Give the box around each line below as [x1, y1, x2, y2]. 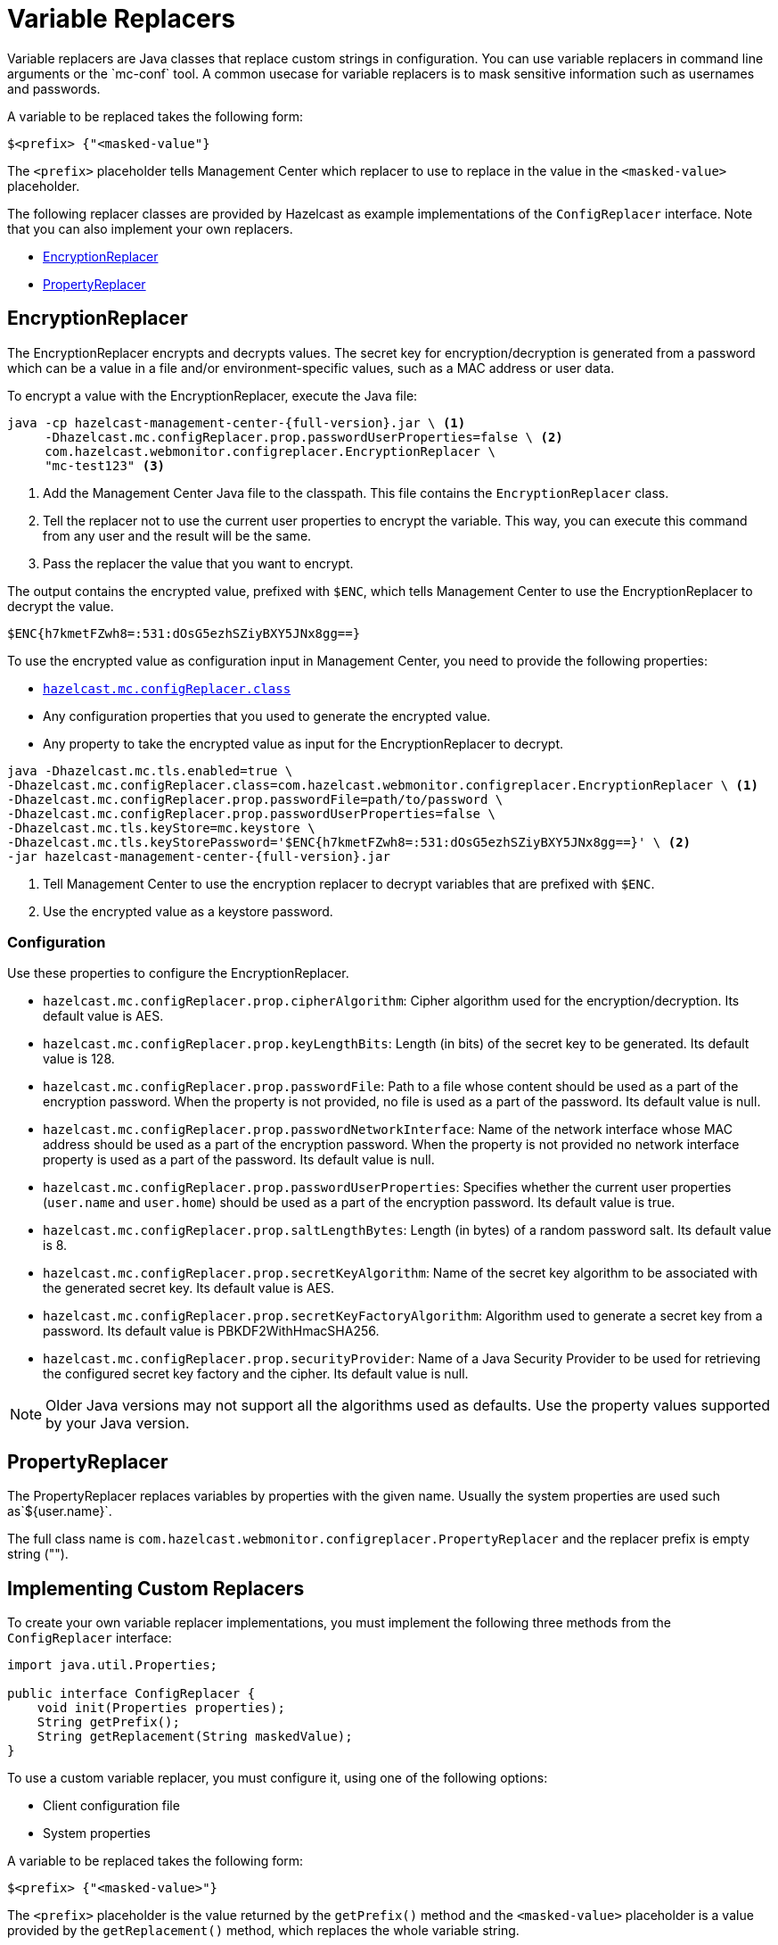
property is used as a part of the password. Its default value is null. [43, 1152, 435, 1168]
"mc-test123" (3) [45, 458, 166, 473]
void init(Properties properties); [37, 1701, 285, 1716]
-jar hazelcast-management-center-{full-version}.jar [7, 848, 390, 864]
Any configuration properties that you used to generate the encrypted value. [43, 708, 491, 724]
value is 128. [43, 1051, 115, 1067]
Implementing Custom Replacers [7, 1577, 305, 1600]
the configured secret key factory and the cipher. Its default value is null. [43, 1366, 469, 1382]
